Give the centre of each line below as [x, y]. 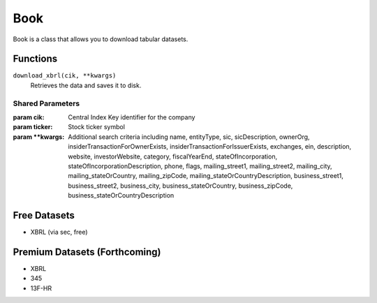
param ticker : [33, 127]
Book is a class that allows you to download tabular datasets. [101, 39]
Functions [35, 59]
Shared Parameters [46, 103]
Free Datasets [44, 215]
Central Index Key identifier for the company [132, 117]
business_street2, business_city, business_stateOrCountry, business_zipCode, [180, 186]
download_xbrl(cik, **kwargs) [65, 76]
